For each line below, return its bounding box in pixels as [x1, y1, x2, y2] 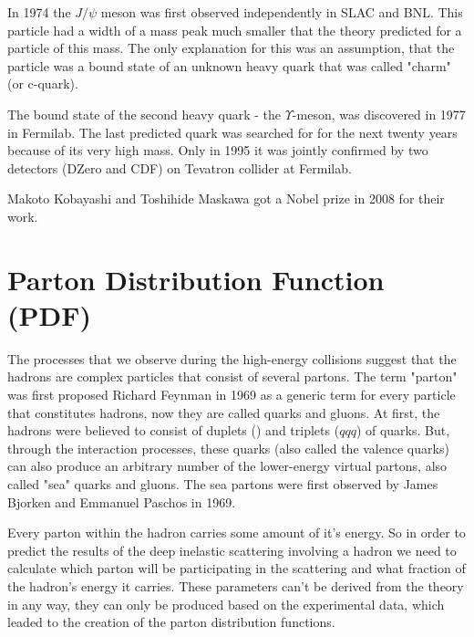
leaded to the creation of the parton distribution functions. [7, 612, 335, 632]
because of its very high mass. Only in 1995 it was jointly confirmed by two [7, 141, 428, 160]
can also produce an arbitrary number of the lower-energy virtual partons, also [7, 456, 448, 475]
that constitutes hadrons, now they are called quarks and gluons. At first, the [7, 402, 440, 422]
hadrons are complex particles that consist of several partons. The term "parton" [7, 367, 458, 386]
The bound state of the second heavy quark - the [7, 104, 282, 123]
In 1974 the [7, 3, 71, 21]
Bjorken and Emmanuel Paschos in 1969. [7, 492, 236, 511]
